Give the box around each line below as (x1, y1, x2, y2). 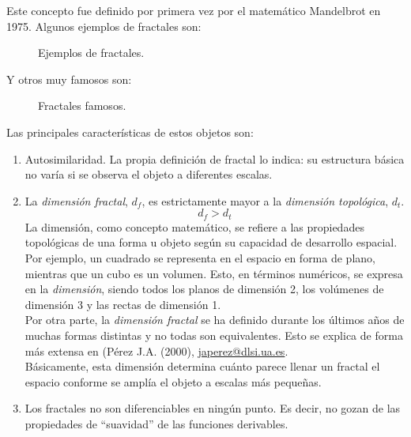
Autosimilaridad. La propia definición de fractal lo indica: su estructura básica (25, 150, 405, 167)
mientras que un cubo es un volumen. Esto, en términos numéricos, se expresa (25, 265, 403, 281)
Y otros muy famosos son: (6, 70, 132, 87)
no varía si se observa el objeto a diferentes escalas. (25, 166, 273, 183)
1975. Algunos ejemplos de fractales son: (6, 17, 202, 34)
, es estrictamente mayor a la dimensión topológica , (141, 192, 389, 209)
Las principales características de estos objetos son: (6, 123, 254, 140)
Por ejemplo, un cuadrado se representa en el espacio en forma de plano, (25, 249, 375, 266)
